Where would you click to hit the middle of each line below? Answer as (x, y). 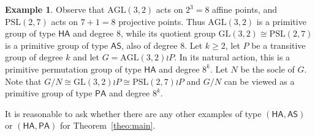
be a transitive (279, 45)
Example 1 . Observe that (55, 9)
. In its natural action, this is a (232, 57)
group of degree (34, 57)
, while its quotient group (168, 33)
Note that (23, 81)
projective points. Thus (162, 21)
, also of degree (149, 45)
